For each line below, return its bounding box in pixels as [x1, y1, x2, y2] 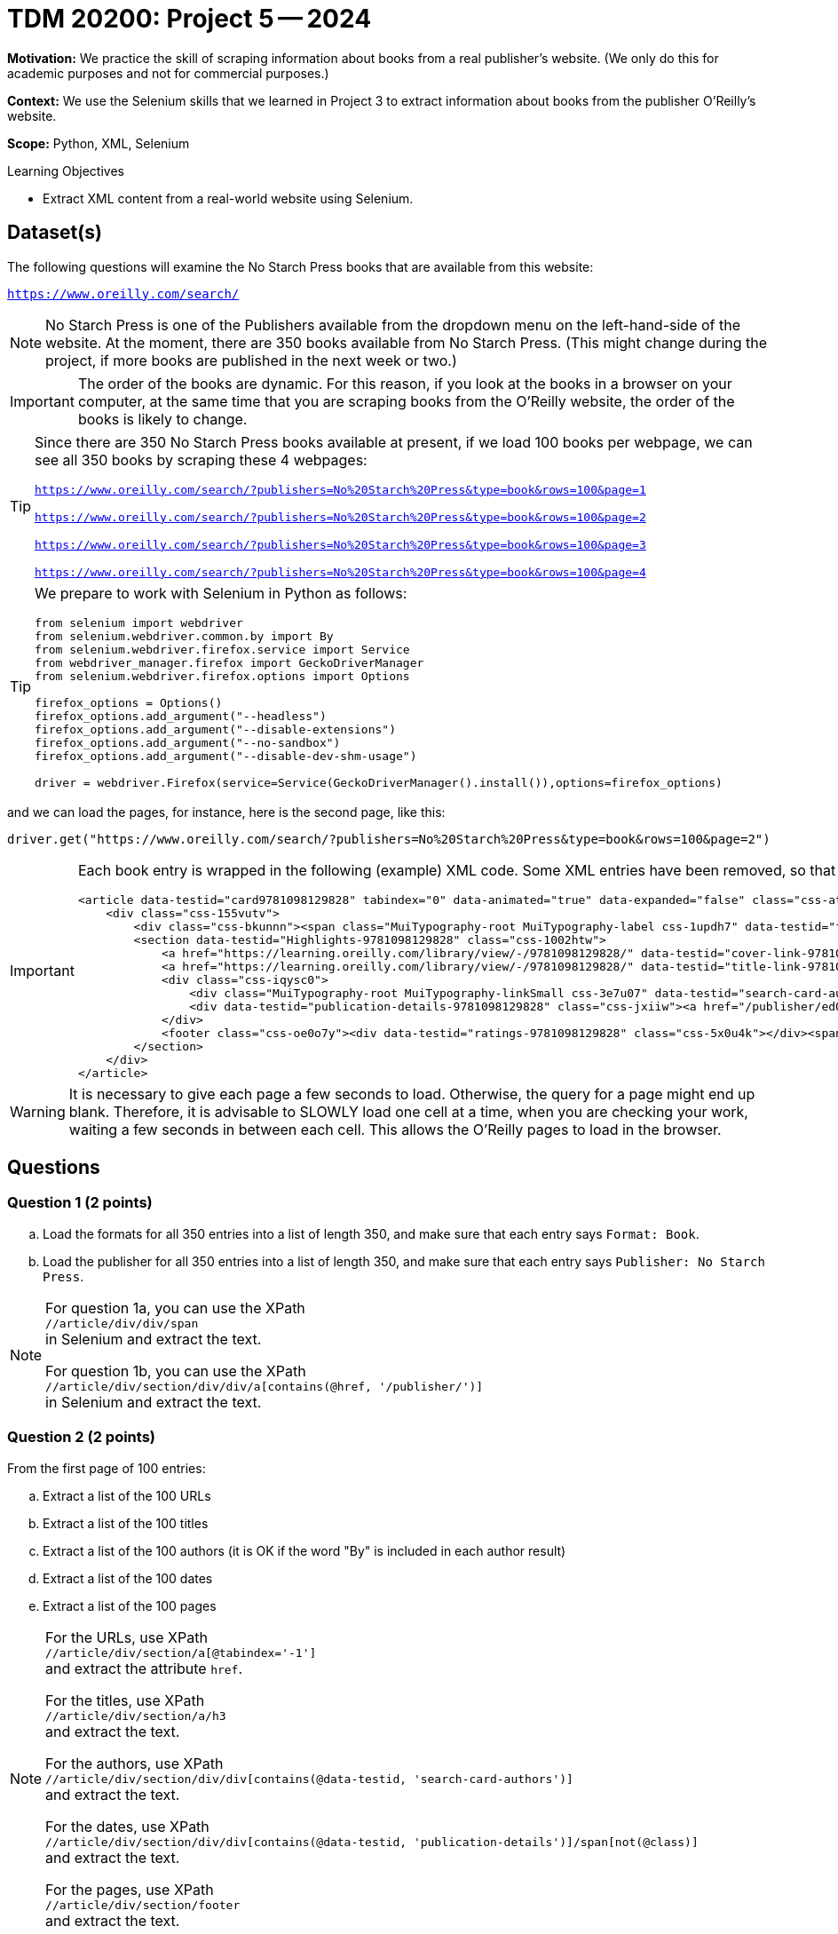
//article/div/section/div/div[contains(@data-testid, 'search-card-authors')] [45, 1772, 573, 1786]
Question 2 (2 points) [7, 1428, 156, 1447]
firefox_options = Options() [35, 695, 223, 709]
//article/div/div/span [45, 1316, 199, 1330]
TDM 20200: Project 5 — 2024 [7, 4, 372, 34]
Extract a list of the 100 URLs [43, 1487, 211, 1503]
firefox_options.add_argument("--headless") [35, 709, 327, 723]
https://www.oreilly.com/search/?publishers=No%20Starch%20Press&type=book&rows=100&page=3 [35, 537, 646, 551]
